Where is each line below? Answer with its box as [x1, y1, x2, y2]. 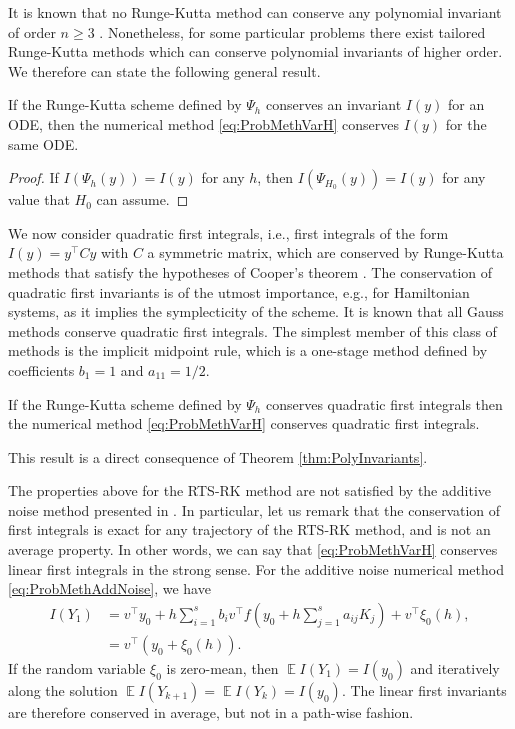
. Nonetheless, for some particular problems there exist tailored [99, 21, 486, 42]
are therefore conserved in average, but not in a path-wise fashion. [8, 701, 414, 722]
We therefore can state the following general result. [8, 60, 321, 81]
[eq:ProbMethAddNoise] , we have [8, 578, 211, 599]
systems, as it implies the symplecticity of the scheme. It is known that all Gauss [8, 301, 504, 322]
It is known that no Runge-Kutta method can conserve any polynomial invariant [8, 2, 502, 22]
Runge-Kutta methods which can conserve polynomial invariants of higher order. [8, 41, 503, 62]
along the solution [8, 679, 118, 700]
